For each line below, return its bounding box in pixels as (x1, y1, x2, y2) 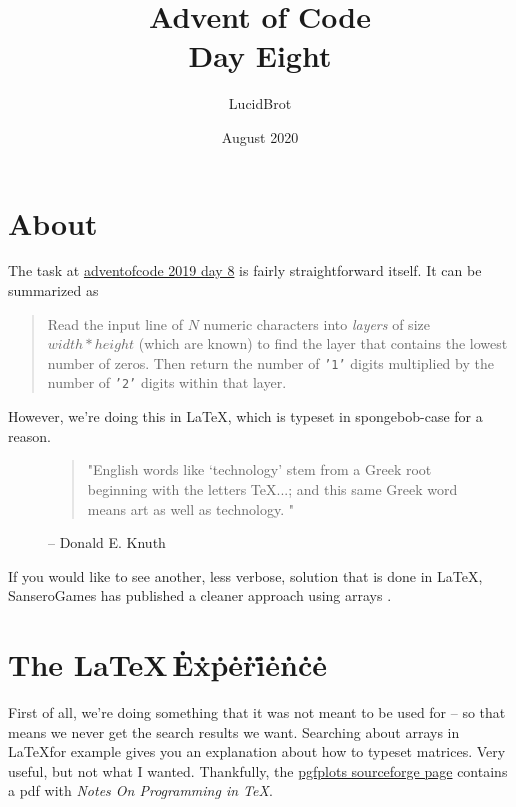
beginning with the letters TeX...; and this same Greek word (87, 478, 458, 499)
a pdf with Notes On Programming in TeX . (8, 780, 273, 801)
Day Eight (188, 35, 332, 76)
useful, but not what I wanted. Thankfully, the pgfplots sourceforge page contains (8, 760, 508, 781)
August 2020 (221, 126, 299, 147)
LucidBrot (228, 93, 292, 114)
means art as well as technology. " (87, 498, 294, 519)
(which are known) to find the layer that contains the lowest (138, 333, 508, 354)
